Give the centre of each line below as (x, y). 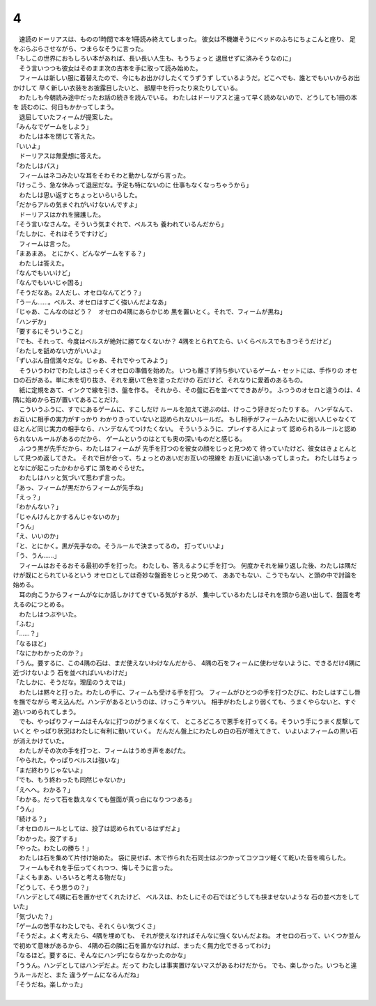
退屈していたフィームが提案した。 (67, 117)
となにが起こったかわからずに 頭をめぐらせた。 (80, 467)
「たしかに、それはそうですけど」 (62, 234)
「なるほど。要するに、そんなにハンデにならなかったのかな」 (101, 955)
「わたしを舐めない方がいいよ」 (58, 351)
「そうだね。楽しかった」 (49, 984)
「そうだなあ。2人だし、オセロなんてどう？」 (79, 292)
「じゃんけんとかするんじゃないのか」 (68, 516)
